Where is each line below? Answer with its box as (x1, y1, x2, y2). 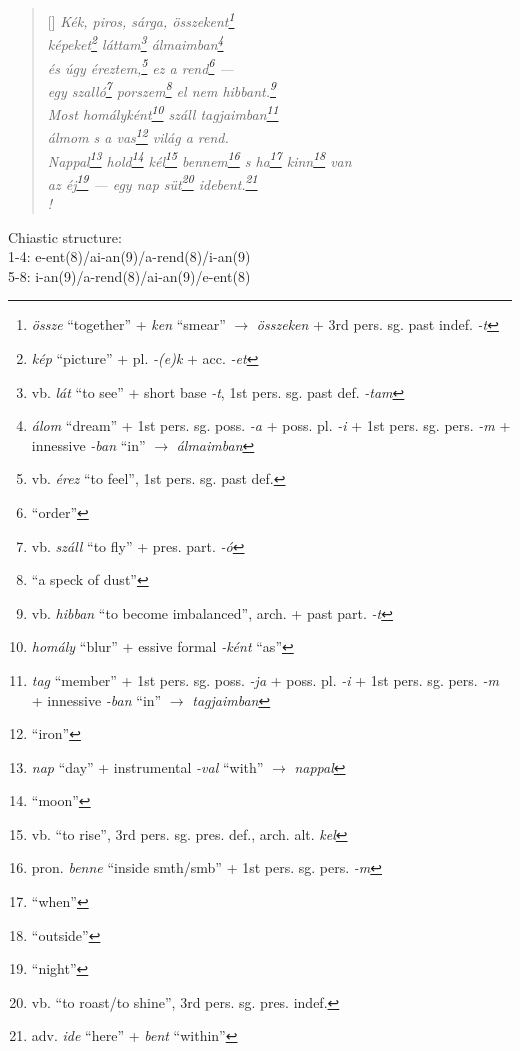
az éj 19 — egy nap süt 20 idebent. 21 (47, 170, 258, 194)
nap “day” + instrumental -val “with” (31, 756, 264, 777)
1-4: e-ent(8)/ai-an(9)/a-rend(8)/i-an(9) (8, 246, 251, 267)
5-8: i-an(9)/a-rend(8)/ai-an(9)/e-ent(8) (8, 265, 251, 286)
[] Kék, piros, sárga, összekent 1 (47, 8, 235, 31)
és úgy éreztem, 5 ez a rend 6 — (47, 54, 234, 78)
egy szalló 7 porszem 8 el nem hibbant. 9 (47, 77, 276, 101)
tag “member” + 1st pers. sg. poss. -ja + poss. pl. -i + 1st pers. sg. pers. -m (31, 669, 499, 690)
